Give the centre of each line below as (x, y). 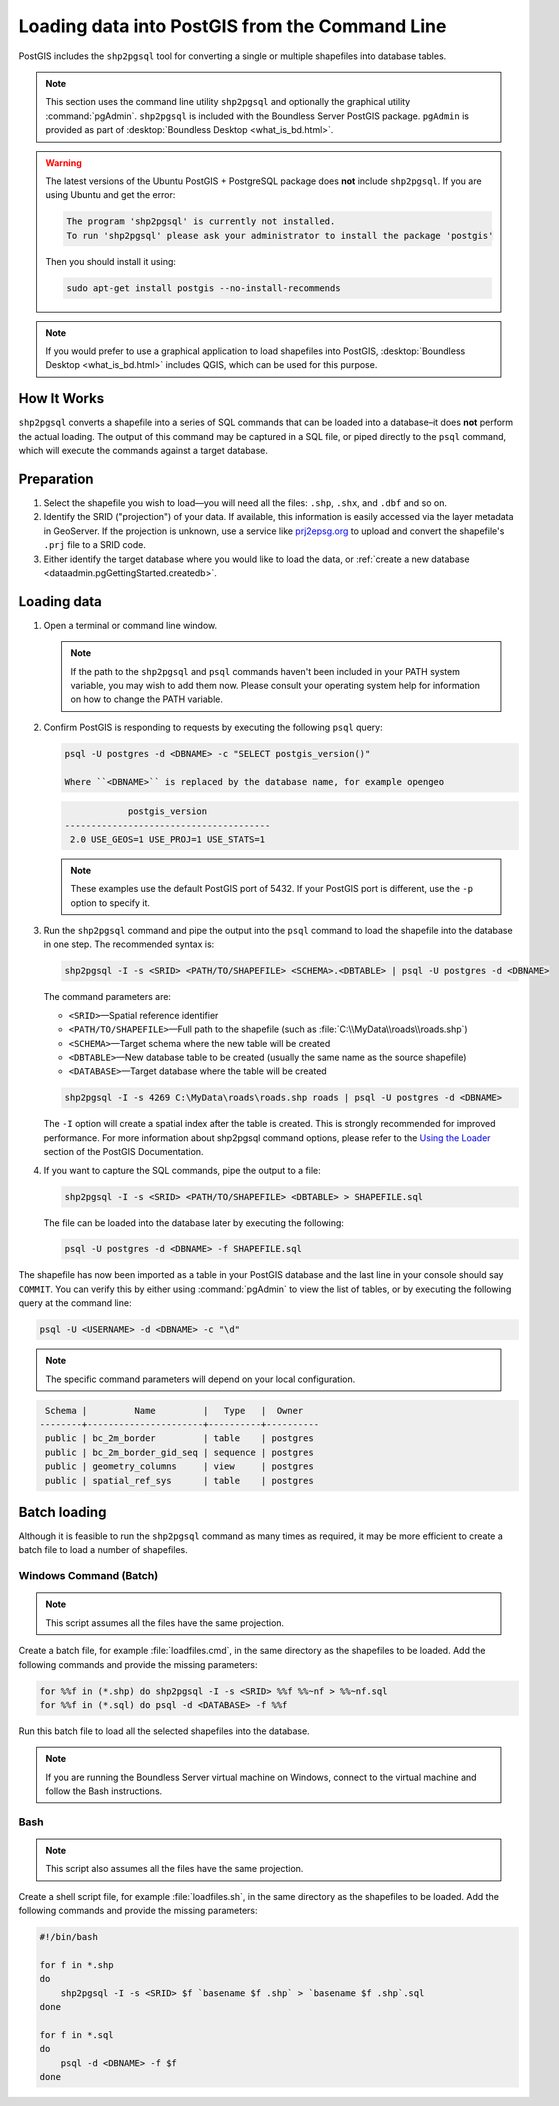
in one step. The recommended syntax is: (129, 944)
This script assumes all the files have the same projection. (165, 1622)
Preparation (56, 478)
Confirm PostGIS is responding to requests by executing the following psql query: (213, 727)
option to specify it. (110, 902)
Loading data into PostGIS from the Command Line (232, 26)
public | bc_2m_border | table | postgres (179, 1438)
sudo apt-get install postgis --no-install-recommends (203, 288)
